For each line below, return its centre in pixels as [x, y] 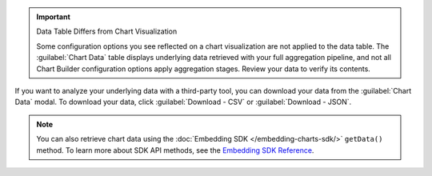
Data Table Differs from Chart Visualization [107, 31]
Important [54, 17]
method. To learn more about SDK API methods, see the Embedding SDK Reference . [175, 150]
